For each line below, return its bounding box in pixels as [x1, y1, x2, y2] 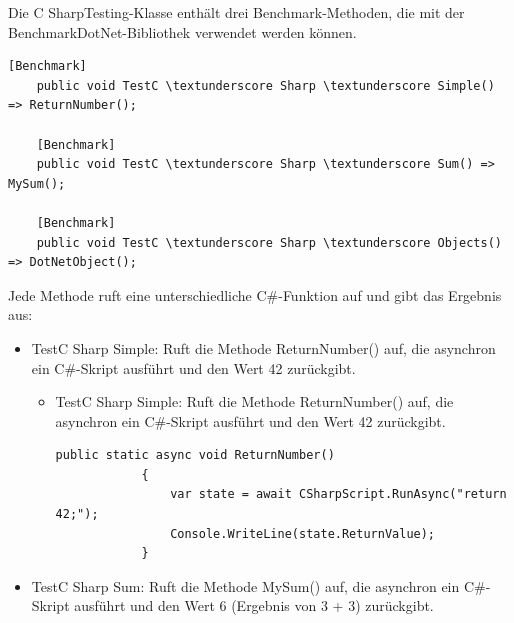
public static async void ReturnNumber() [55, 448, 335, 463]
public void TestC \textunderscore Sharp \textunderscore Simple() [36, 78, 495, 93]
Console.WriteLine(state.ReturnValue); [170, 526, 436, 541]
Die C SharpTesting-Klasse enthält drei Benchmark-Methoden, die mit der [8, 2, 465, 22]
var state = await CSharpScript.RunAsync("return [170, 487, 507, 502]
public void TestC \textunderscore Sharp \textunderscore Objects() [36, 235, 502, 250]
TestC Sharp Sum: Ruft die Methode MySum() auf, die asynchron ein [31, 575, 460, 596]
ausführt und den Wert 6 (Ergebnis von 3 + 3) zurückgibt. [74, 595, 434, 616]
